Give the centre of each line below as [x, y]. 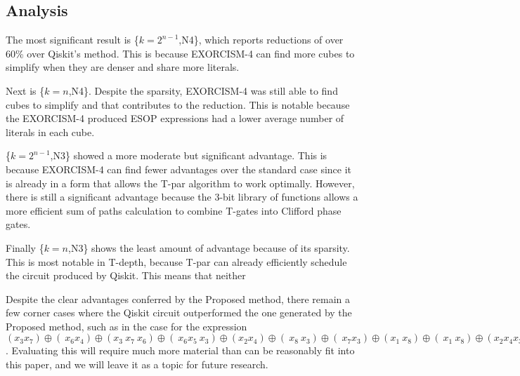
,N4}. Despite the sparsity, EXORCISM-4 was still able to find [203, 90]
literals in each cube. [50, 132]
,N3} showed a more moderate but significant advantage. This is [189, 155]
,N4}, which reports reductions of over [261, 40]
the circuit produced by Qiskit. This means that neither [126, 275]
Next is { [25, 90]
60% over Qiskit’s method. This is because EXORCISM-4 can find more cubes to [180, 53]
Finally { [25, 247]
